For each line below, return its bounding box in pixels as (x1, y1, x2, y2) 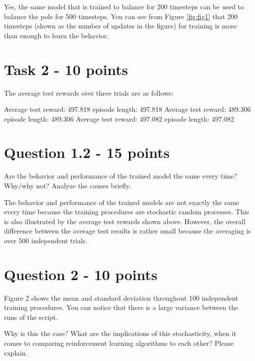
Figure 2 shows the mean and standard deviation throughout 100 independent (4, 292, 238, 303)
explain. (4, 347, 27, 358)
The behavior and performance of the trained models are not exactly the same (4, 197, 239, 207)
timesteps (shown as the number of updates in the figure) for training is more (4, 21, 237, 31)
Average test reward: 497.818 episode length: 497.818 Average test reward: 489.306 (4, 104, 251, 114)
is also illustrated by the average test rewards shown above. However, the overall (4, 216, 246, 226)
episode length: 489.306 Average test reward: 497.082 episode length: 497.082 (4, 113, 234, 124)
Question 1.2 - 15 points (4, 142, 170, 162)
